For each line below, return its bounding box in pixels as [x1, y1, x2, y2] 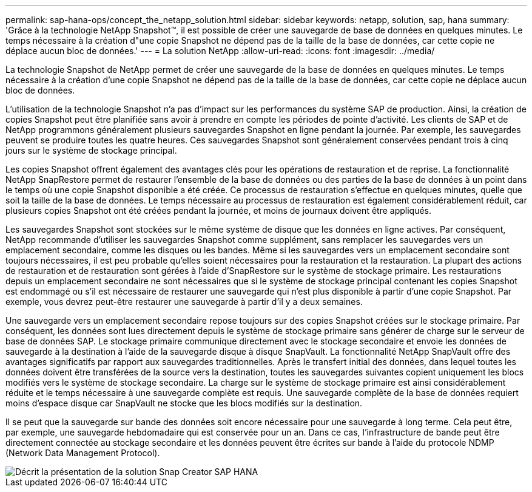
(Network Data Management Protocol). [5, 448, 160, 458]
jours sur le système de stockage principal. [5, 145, 177, 155]
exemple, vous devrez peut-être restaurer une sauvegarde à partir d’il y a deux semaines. [5, 296, 363, 307]
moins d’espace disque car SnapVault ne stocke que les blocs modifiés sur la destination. [5, 398, 363, 408]
